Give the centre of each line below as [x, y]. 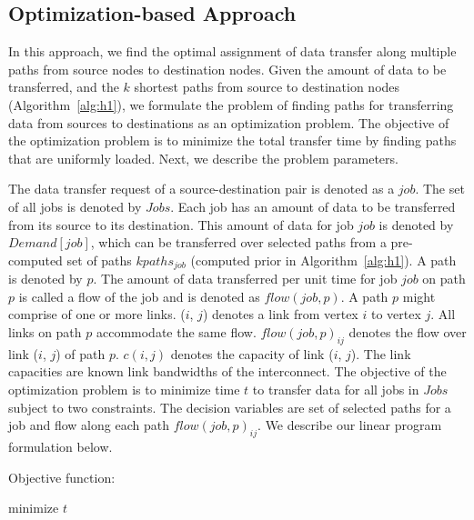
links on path [45, 331]
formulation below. [61, 446]
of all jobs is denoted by [75, 206]
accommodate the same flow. [176, 331]
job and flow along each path [89, 425]
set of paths [99, 260]
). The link [381, 353]
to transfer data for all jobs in [336, 389]
